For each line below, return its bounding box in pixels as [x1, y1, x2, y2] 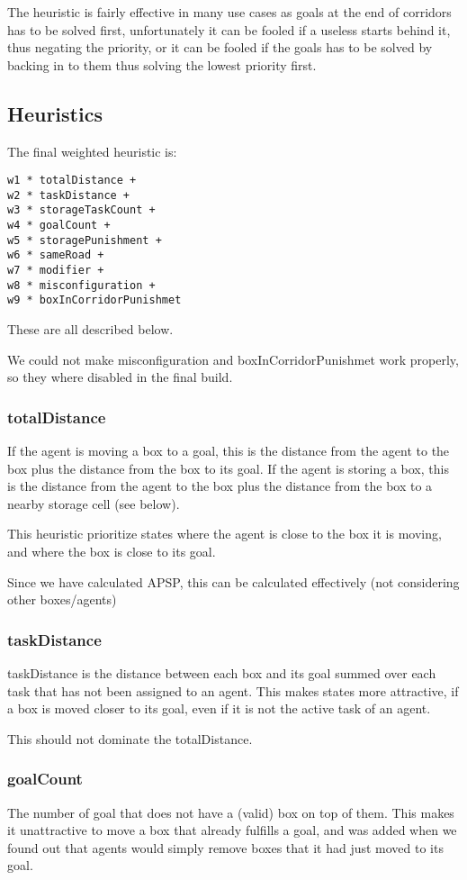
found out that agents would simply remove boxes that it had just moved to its [7, 838, 444, 857]
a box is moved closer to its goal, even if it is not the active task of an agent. [7, 699, 431, 718]
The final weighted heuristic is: [7, 141, 177, 160]
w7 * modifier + [7, 264, 104, 277]
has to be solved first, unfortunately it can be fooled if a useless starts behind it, [7, 20, 451, 39]
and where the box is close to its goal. [7, 542, 216, 561]
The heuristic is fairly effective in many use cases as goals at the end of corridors [7, 3, 452, 21]
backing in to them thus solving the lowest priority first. [7, 55, 317, 74]
